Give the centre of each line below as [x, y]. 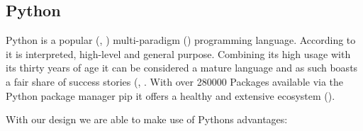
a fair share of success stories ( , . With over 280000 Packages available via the [175, 81]
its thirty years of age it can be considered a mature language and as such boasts [182, 68]
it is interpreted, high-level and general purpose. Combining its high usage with [178, 53]
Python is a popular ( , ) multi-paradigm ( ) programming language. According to [181, 40]
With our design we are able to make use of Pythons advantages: [147, 119]
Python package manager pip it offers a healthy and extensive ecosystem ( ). [171, 95]
